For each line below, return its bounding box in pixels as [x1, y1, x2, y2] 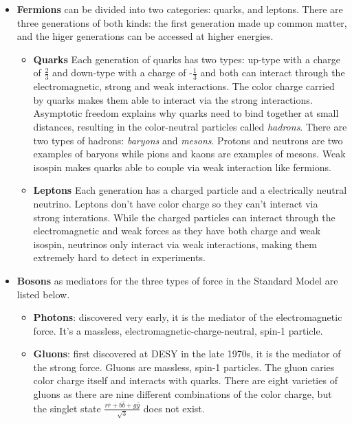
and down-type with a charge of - [52, 65, 192, 80]
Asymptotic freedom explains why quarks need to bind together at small [33, 106, 339, 120]
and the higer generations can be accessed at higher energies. [16, 29, 274, 43]
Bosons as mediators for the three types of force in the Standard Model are [16, 273, 338, 287]
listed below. [16, 287, 70, 301]
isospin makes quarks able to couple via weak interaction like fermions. [33, 159, 331, 174]
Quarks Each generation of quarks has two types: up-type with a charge [33, 52, 340, 66]
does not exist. [143, 401, 205, 415]
